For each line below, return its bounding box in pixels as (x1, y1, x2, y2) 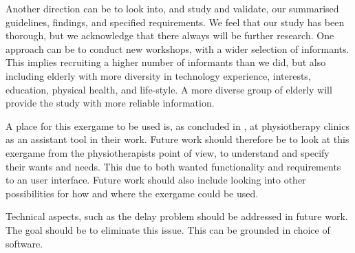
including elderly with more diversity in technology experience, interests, (6, 68, 311, 82)
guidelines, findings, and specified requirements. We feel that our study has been (6, 14, 345, 29)
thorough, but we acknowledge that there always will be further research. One (6, 28, 334, 43)
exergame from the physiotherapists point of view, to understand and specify (6, 145, 330, 159)
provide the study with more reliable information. (6, 96, 215, 110)
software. (6, 236, 43, 250)
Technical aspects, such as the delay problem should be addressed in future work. (6, 209, 348, 223)
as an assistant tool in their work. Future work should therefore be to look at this (6, 132, 349, 146)
